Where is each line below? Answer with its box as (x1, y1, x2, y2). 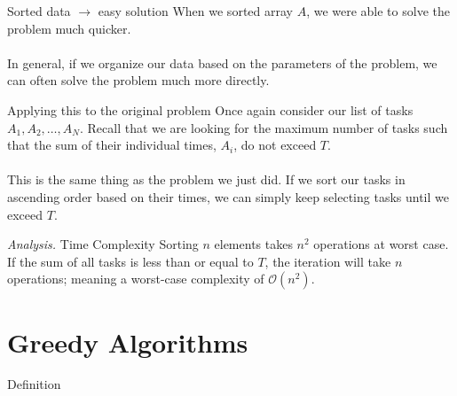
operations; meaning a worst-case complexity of (7, 269, 264, 288)
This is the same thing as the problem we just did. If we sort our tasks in (7, 170, 406, 189)
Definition (7, 375, 61, 393)
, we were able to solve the (306, 2, 450, 19)
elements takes (214, 235, 293, 253)
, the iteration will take (264, 252, 391, 270)
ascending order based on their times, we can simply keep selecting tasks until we (7, 187, 449, 206)
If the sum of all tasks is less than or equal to (7, 252, 254, 270)
